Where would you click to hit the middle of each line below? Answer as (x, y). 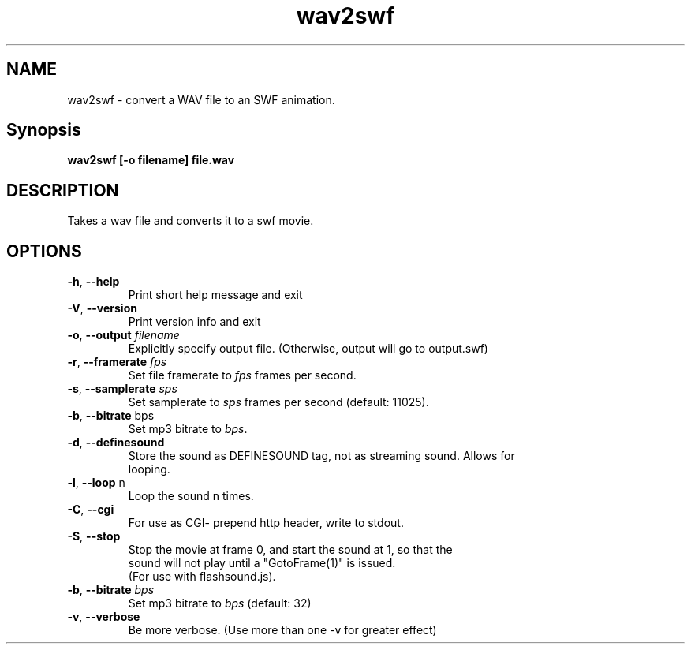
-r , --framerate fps (117, 362)
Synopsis (44, 130)
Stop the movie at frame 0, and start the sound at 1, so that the (290, 550)
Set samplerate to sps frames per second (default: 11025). (278, 402)
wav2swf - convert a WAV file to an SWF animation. (201, 99)
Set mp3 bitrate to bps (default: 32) (220, 603)
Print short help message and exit (215, 295)
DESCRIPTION (63, 190)
